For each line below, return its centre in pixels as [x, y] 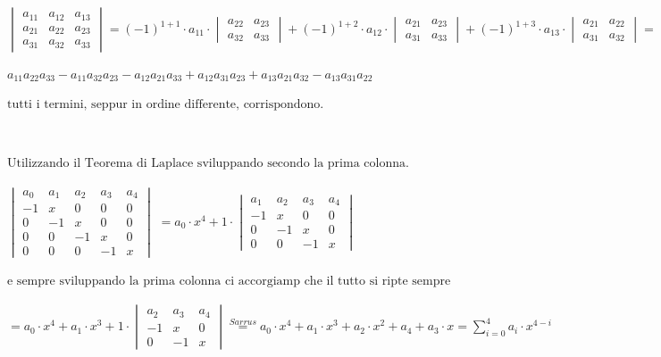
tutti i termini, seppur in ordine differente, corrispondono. [166, 104]
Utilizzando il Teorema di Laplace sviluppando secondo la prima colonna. [208, 163]
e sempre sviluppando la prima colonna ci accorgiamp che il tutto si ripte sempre [229, 281]
